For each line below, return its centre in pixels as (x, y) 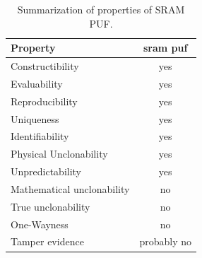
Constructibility (45, 66)
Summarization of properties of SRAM (101, 9)
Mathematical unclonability (70, 188)
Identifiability (40, 136)
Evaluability (37, 83)
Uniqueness (35, 118)
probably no (165, 241)
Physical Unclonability (59, 154)
